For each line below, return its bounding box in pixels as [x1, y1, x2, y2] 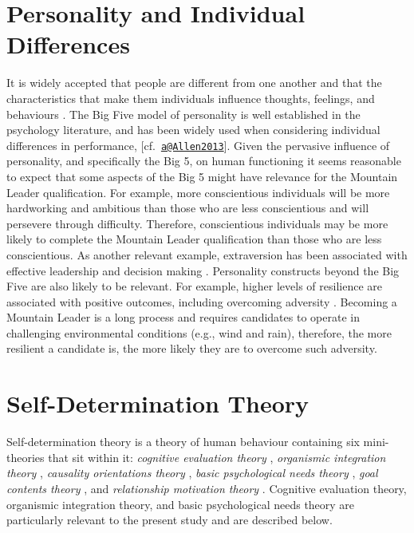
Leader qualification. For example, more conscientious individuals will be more [6, 184, 390, 200]
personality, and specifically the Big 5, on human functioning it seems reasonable [6, 152, 401, 169]
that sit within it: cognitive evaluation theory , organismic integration [48, 448, 386, 465]
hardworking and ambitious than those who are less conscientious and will [6, 199, 369, 216]
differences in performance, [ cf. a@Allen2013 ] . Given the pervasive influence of [6, 136, 390, 153]
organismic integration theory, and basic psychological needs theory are [6, 495, 355, 512]
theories [6, 448, 45, 465]
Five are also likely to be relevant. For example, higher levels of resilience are [6, 278, 382, 294]
